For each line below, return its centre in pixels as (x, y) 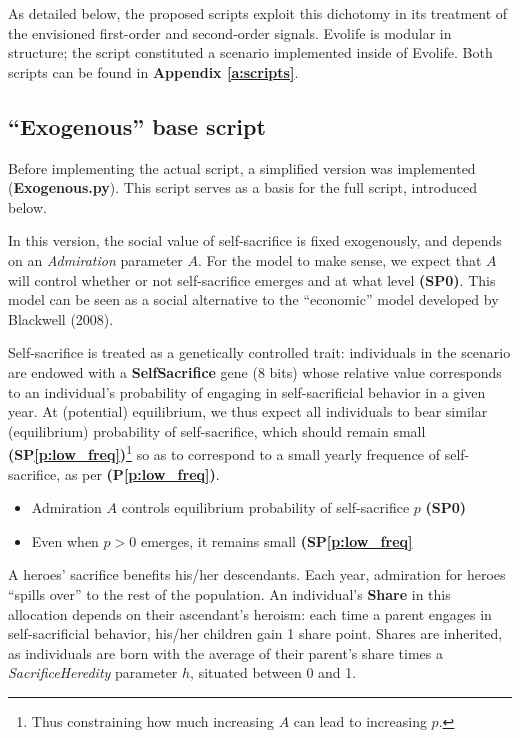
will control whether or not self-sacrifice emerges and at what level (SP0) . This (252, 279)
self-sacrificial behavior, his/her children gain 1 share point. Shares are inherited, (255, 633)
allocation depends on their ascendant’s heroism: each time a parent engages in (250, 613)
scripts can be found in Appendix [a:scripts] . (153, 71)
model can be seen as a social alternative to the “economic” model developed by (253, 299)
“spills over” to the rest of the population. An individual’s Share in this (229, 593)
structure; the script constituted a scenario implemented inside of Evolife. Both (250, 52)
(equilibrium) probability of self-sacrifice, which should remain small (217, 430)
